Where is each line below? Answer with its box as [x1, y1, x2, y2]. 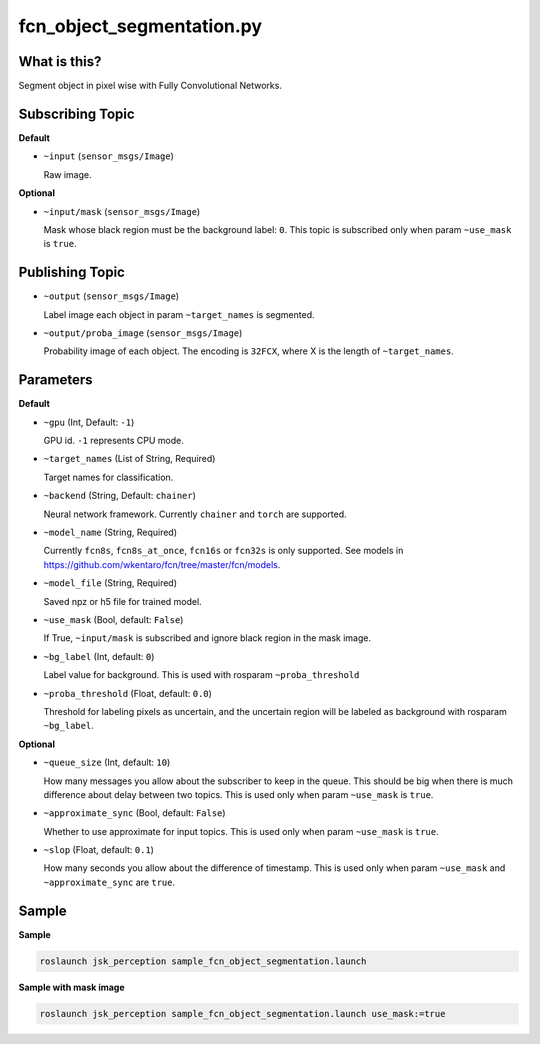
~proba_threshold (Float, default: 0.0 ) [43, 687, 212, 699]
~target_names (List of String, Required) [43, 453, 216, 465]
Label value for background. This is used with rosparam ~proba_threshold [43, 669, 360, 681]
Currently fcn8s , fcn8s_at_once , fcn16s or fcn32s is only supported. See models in [43, 545, 404, 557]
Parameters [18, 371, 93, 389]
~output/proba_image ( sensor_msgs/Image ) [43, 327, 243, 339]
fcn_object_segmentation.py [18, 15, 263, 37]
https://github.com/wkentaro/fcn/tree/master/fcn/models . [43, 558, 281, 570]
